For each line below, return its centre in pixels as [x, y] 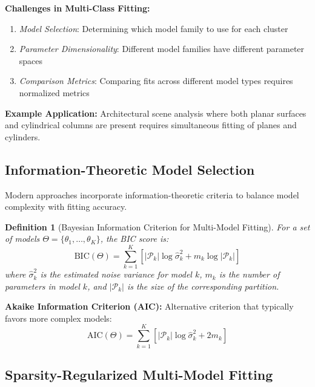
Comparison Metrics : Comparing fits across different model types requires [156, 81]
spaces [31, 60]
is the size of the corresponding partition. [203, 286]
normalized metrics [54, 92]
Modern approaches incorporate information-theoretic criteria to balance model [152, 194]
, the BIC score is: [134, 239]
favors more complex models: [58, 318]
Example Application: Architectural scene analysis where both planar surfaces [156, 113]
